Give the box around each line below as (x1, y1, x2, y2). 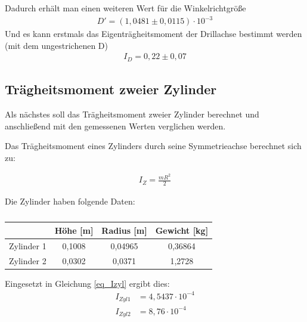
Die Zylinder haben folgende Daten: (5, 195, 135, 208)
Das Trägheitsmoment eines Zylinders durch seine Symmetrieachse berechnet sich (5, 140, 302, 152)
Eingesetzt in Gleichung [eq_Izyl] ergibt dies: (5, 277, 170, 289)
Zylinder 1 (9, 239, 46, 252)
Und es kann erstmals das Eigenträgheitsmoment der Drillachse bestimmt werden (5, 27, 302, 40)
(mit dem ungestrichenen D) (5, 39, 108, 51)
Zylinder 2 (9, 254, 46, 267)
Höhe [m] (54, 224, 94, 236)
